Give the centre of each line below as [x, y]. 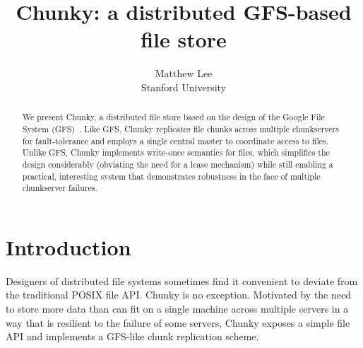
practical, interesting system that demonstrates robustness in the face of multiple [171, 176]
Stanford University [184, 87]
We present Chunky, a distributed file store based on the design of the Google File [173, 117]
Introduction [69, 246]
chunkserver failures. [60, 188]
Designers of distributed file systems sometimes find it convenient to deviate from [182, 280]
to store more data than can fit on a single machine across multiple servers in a [177, 309]
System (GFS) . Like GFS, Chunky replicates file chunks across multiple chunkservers [180, 128]
